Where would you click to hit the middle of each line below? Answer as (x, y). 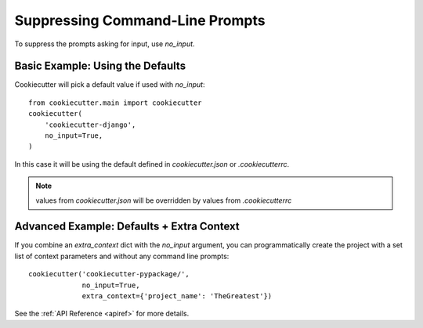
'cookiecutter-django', (90, 124)
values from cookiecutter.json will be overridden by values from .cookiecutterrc (164, 200)
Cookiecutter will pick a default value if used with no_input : (110, 85)
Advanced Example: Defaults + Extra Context (127, 227)
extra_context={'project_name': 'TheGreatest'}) (177, 296)
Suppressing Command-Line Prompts (140, 20)
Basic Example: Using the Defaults (100, 66)
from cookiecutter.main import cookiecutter (116, 103)
